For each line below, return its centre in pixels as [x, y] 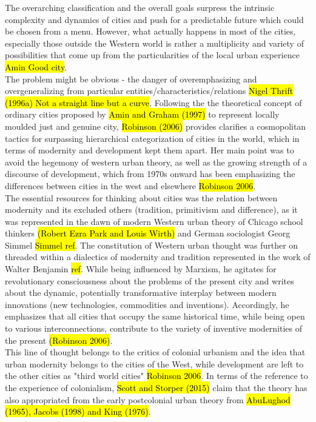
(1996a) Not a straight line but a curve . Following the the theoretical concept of [153, 102]
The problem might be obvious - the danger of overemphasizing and [131, 79]
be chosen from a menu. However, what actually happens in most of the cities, [150, 31]
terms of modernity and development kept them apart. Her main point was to [150, 150]
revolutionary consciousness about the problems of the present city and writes [150, 280]
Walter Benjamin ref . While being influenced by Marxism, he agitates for [141, 269]
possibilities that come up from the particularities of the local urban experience [152, 55]
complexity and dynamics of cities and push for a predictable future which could [154, 19]
